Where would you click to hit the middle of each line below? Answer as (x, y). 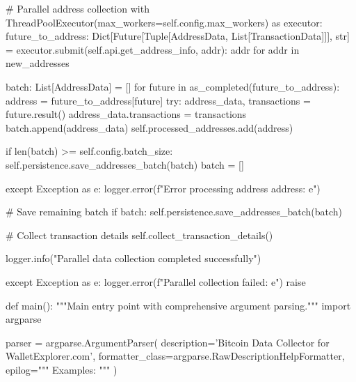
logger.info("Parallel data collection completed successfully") (133, 258)
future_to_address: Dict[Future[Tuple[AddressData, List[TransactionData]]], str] (178, 36)
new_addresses (38, 63)
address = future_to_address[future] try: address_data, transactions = (158, 100)
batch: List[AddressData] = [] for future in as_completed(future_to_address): (173, 86)
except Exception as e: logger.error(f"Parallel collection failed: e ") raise (156, 281)
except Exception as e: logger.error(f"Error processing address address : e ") (163, 188)
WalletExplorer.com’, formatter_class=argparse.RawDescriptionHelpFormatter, (175, 356)
